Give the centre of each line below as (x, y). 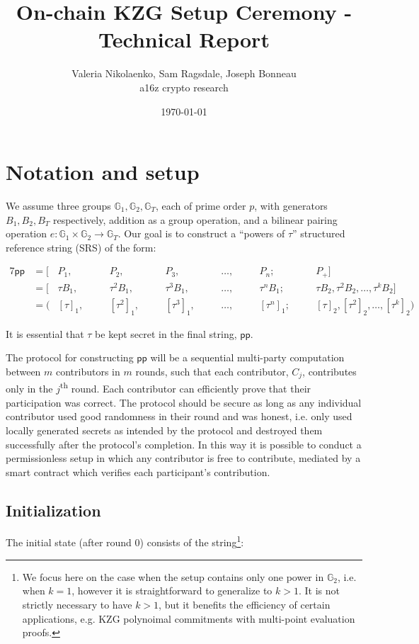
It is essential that (45, 333)
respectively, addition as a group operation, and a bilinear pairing (195, 219)
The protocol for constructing (70, 357)
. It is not (319, 591)
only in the (29, 389)
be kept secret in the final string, (166, 333)
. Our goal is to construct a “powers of (201, 233)
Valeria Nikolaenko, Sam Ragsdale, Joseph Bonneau (184, 73)
